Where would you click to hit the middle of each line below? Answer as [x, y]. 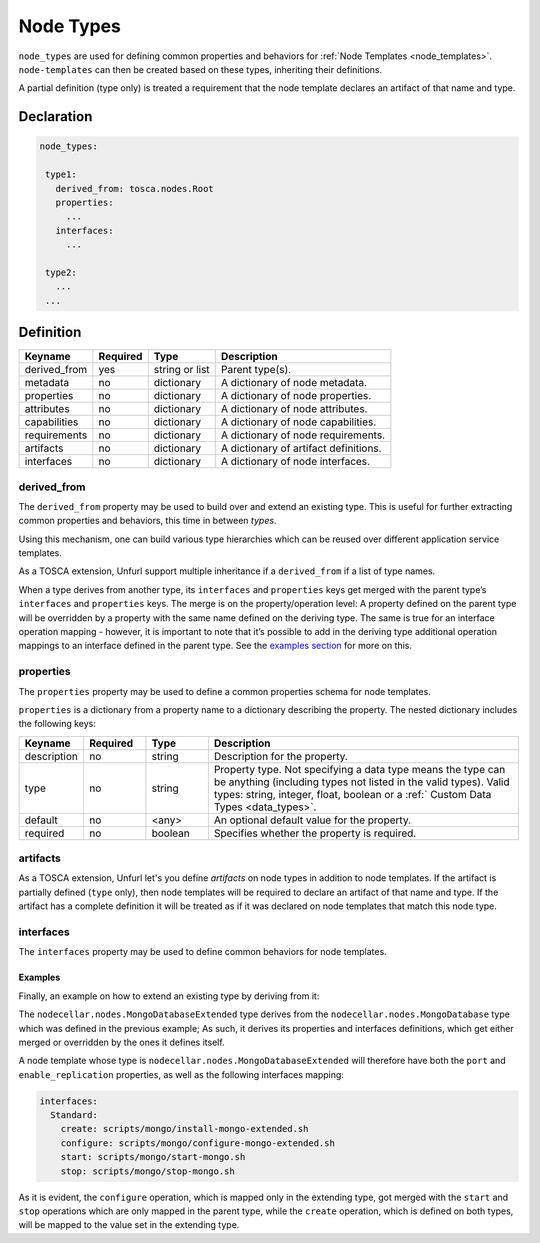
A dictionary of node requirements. [302, 435]
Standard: [74, 1115]
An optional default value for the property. [312, 820]
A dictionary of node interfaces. [295, 462]
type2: [61, 272]
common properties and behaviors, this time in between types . [147, 521]
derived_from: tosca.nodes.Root [134, 188]
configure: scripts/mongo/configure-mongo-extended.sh [197, 1143]
